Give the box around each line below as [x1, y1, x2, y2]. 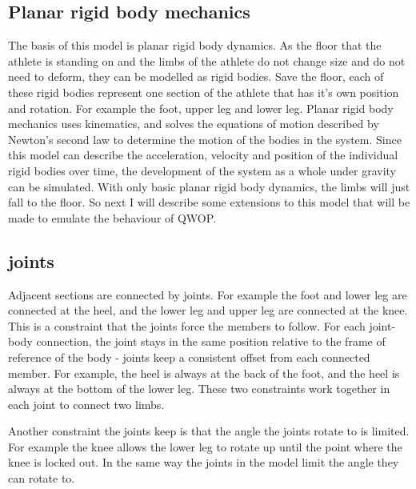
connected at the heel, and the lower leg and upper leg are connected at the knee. [8, 302, 408, 319]
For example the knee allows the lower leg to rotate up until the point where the [8, 438, 402, 455]
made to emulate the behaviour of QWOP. [8, 209, 217, 226]
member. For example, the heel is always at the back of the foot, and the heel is [8, 364, 400, 381]
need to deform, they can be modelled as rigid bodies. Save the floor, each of [8, 68, 384, 85]
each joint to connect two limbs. [8, 395, 165, 412]
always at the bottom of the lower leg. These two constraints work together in [8, 380, 390, 397]
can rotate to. [8, 470, 75, 487]
